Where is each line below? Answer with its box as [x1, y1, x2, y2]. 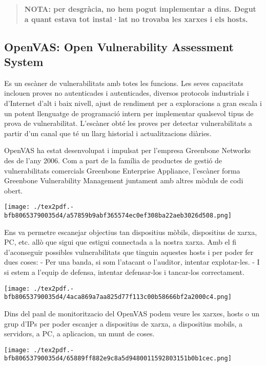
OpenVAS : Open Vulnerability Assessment [4, 38, 234, 54]
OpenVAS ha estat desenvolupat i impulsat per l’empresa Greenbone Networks [4, 145, 251, 156]
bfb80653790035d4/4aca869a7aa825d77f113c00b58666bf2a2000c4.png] [4, 293, 232, 301]
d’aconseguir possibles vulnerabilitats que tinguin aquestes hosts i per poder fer [4, 246, 254, 257]
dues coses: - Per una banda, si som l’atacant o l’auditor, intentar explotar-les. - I [4, 256, 260, 267]
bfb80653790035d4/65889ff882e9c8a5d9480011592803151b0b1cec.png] [4, 355, 232, 362]
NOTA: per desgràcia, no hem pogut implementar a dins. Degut [24, 4, 256, 14]
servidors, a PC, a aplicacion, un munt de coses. [4, 328, 155, 339]
